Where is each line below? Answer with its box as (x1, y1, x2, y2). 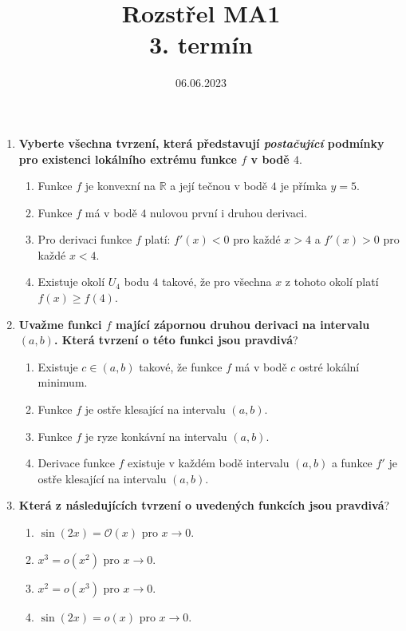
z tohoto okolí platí (285, 273, 379, 290)
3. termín (149, 28, 253, 61)
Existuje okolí (37, 273, 105, 290)
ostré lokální (299, 358, 360, 375)
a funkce (331, 454, 372, 471)
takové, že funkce (139, 358, 223, 375)
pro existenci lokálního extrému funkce (18, 150, 237, 167)
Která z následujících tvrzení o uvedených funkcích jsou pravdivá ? (18, 497, 390, 514)
